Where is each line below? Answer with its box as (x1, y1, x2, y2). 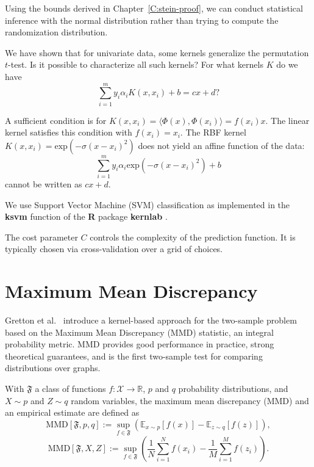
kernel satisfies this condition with (5, 126, 132, 139)
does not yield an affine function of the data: (138, 139, 305, 151)
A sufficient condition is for (5, 114, 107, 126)
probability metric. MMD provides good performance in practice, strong (5, 338, 274, 350)
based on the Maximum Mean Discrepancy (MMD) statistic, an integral (5, 325, 274, 338)
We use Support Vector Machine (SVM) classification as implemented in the (5, 198, 290, 211)
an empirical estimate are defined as (5, 406, 140, 419)
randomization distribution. (5, 26, 108, 38)
